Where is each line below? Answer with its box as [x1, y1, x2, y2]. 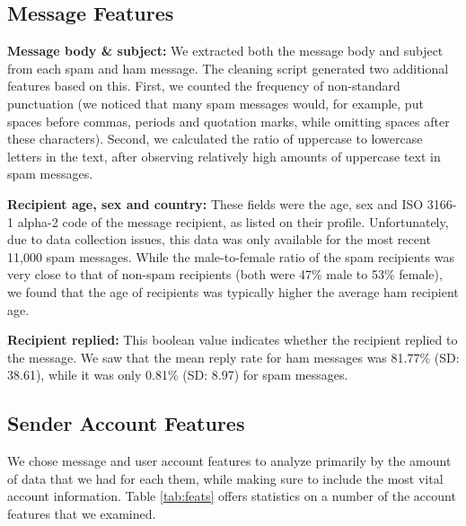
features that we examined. [7, 504, 156, 522]
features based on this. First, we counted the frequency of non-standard [7, 76, 400, 95]
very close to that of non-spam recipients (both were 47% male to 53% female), [7, 265, 443, 284]
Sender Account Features [7, 409, 245, 437]
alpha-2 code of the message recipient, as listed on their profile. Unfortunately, [17, 212, 449, 231]
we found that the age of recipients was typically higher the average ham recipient [7, 282, 459, 301]
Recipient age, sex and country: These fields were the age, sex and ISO [7, 194, 424, 213]
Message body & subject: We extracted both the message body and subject [7, 41, 444, 60]
